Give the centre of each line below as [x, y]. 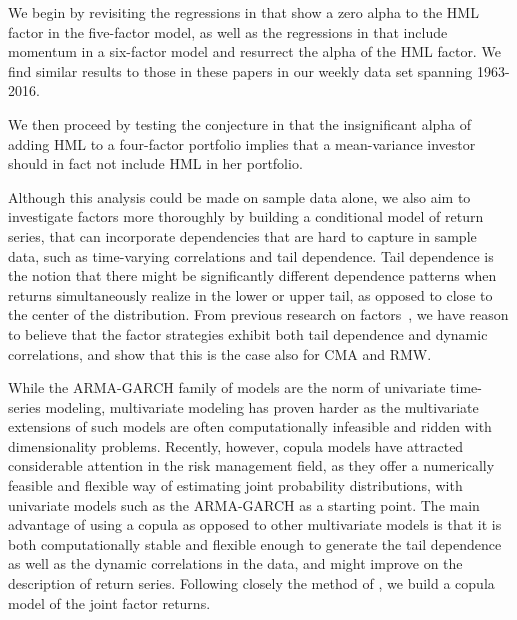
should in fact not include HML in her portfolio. [155, 163]
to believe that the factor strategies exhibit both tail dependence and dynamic [248, 333]
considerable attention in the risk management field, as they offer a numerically [251, 465]
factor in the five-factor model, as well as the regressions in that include [228, 31]
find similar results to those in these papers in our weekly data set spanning [240, 70]
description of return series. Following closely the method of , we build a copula [251, 583]
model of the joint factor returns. [109, 602]
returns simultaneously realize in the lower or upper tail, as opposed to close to [250, 294]
